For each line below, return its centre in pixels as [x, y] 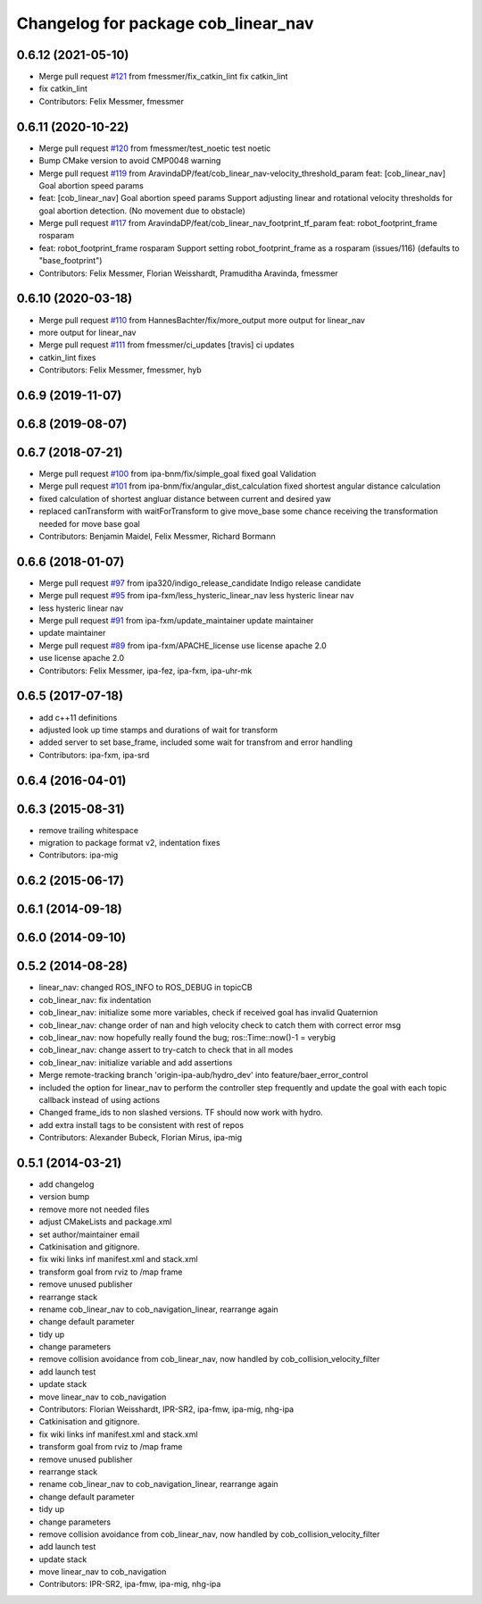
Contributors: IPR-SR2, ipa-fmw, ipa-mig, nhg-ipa [130, 1584]
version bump [64, 1197]
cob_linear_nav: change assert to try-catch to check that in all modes [166, 1050]
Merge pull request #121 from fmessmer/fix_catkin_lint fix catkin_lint [163, 77]
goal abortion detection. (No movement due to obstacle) [142, 211]
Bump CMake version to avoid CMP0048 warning [130, 161]
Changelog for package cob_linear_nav [165, 23]
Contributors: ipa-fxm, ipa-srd [94, 755]
